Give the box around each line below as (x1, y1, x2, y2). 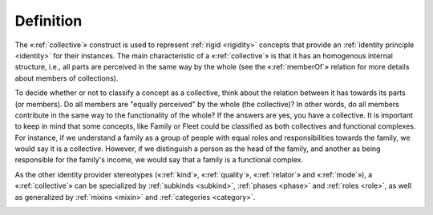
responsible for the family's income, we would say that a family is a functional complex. (14, 155, 304, 165)
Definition (14, 12, 83, 30)
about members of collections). (14, 73, 119, 83)
